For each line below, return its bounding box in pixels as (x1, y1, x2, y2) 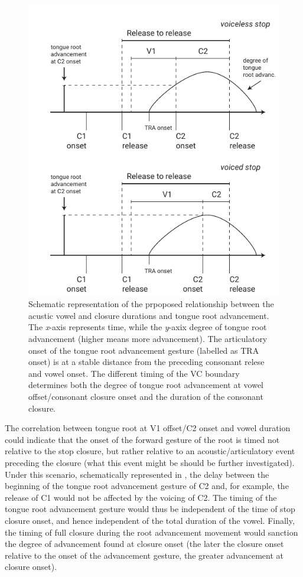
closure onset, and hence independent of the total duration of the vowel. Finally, (5, 514, 295, 526)
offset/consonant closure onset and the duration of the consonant (28, 390, 263, 402)
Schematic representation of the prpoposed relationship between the (28, 298, 274, 310)
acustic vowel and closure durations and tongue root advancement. (28, 309, 269, 321)
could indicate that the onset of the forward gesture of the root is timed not (5, 433, 280, 445)
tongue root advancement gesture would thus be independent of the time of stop (5, 503, 295, 515)
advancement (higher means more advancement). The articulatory (28, 332, 268, 345)
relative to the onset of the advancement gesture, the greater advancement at (5, 549, 284, 561)
